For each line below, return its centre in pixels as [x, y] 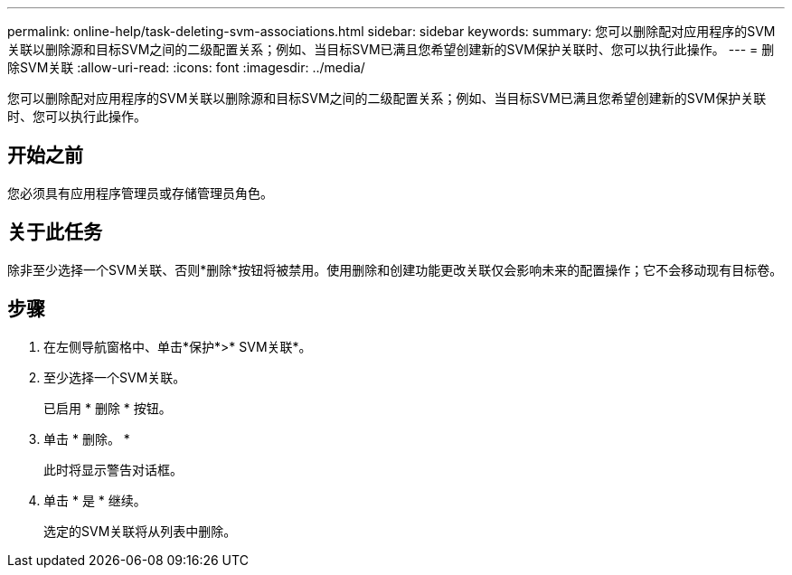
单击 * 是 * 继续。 [95, 500]
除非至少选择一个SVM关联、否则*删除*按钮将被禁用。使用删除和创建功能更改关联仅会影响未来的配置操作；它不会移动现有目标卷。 [395, 269]
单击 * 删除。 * [87, 438]
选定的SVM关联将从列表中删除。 [140, 531]
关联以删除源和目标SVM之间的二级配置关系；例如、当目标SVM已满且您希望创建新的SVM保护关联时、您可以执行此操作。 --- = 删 [391, 49]
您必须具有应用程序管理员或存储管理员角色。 [140, 193]
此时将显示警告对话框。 [113, 469]
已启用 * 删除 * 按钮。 [108, 408]
